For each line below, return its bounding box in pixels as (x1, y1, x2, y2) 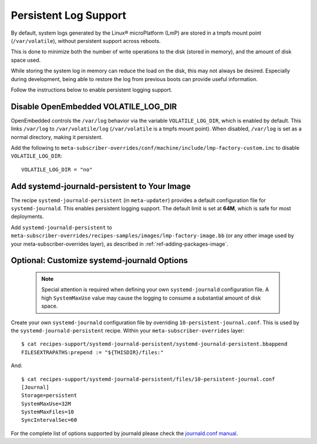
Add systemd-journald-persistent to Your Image (11, 181, 191, 191)
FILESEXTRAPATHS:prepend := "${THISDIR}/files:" (21, 349, 164, 355)
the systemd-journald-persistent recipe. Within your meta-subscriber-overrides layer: (11, 327, 245, 334)
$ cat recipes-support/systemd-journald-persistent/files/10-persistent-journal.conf (21, 376, 275, 382)
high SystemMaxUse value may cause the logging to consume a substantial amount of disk (41, 294, 261, 301)
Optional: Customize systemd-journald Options (11, 255, 188, 265)
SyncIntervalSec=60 (21, 417, 77, 423)
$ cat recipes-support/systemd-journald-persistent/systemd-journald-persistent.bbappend (21, 341, 288, 348)
